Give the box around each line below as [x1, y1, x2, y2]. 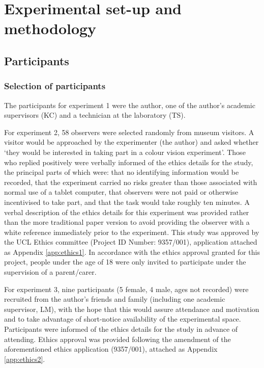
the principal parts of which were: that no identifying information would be [4, 167, 239, 177]
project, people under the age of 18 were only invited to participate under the [4, 256, 246, 267]
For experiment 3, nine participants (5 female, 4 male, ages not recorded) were [4, 283, 249, 294]
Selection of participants [4, 80, 106, 92]
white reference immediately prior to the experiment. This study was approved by [4, 226, 259, 237]
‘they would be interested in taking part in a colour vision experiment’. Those [4, 146, 246, 157]
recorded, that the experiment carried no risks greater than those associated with [4, 176, 257, 187]
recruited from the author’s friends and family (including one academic [4, 294, 225, 304]
